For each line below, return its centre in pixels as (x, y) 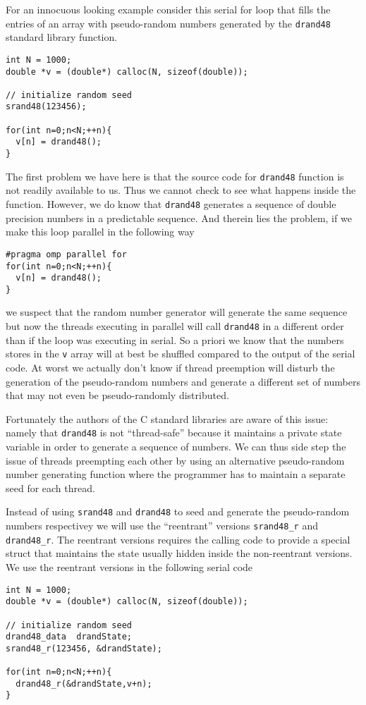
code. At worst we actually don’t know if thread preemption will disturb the (170, 367)
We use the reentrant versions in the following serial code (129, 566)
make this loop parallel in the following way (100, 232)
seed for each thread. (50, 488)
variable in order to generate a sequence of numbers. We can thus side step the (176, 446)
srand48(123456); (46, 107)
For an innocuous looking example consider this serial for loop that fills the (168, 9)
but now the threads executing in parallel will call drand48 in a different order (175, 326)
